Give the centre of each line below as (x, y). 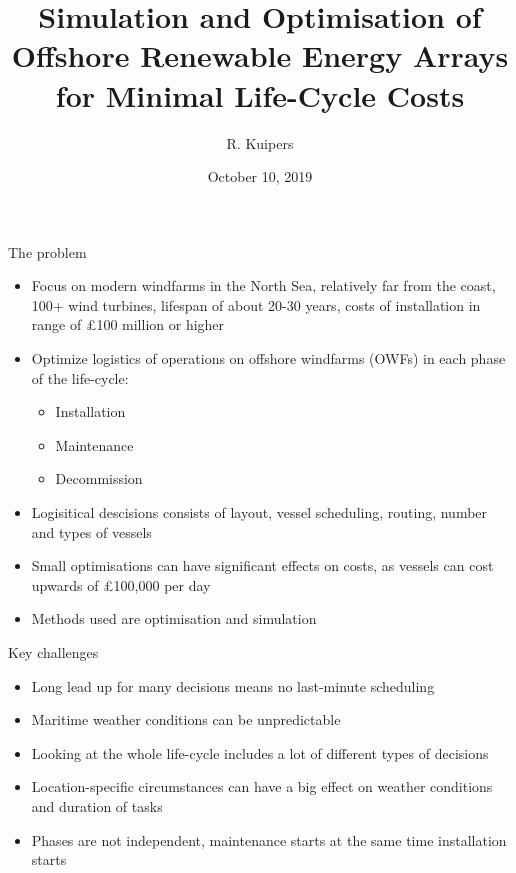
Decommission (99, 478)
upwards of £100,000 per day (121, 584)
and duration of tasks (97, 805)
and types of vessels (91, 531)
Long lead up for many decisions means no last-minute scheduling (233, 685)
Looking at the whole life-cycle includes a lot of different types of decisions (260, 752)
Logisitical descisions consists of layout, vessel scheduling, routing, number (259, 512)
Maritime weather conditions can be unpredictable (186, 719)
